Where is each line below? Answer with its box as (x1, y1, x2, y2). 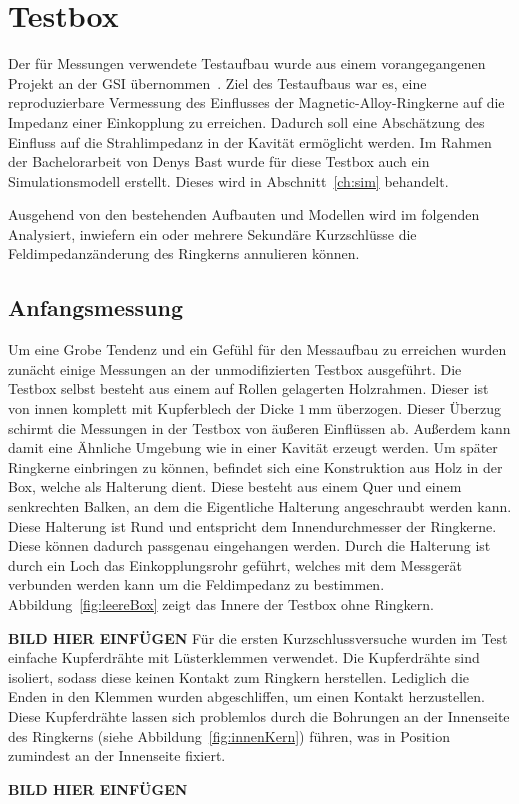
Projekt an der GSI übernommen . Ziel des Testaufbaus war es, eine (8, 72, 427, 93)
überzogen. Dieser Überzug (336, 398, 501, 419)
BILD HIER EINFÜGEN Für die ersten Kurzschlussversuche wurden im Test (8, 627, 508, 648)
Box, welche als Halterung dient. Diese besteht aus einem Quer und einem (8, 476, 462, 497)
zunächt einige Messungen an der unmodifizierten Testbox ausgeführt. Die (8, 358, 462, 379)
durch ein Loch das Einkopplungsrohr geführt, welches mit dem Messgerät (8, 554, 463, 575)
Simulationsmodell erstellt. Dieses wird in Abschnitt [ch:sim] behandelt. (8, 170, 449, 191)
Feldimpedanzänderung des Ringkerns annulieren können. (8, 243, 360, 264)
